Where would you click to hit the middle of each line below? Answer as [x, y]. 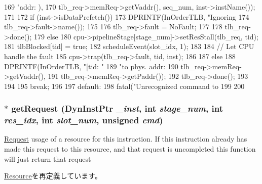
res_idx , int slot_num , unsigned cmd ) [84, 120]
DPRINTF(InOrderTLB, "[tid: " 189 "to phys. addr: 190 [91, 66]
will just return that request [48, 158]
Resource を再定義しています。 [53, 176]
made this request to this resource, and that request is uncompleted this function [130, 149]
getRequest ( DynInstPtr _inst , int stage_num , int [117, 108]
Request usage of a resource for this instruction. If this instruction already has [126, 139]
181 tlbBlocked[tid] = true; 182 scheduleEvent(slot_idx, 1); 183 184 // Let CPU [129, 46]
